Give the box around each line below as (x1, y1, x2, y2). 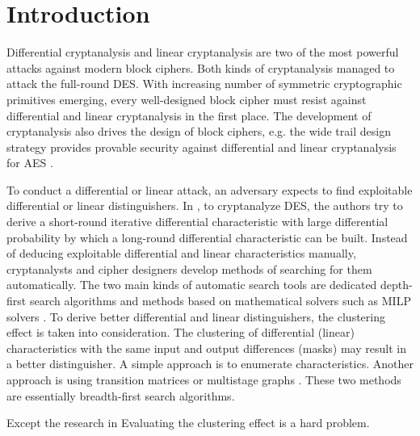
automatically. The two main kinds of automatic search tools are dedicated (6, 276, 377, 293)
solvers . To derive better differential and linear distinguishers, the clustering (6, 308, 385, 325)
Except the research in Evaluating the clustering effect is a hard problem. (6, 414, 370, 431)
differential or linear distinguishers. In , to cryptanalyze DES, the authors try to (6, 197, 403, 214)
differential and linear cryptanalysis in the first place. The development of (6, 107, 372, 124)
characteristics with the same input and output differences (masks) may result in (6, 339, 406, 356)
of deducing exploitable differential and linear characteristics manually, (6, 245, 356, 262)
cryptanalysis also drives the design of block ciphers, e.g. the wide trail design (6, 123, 391, 140)
